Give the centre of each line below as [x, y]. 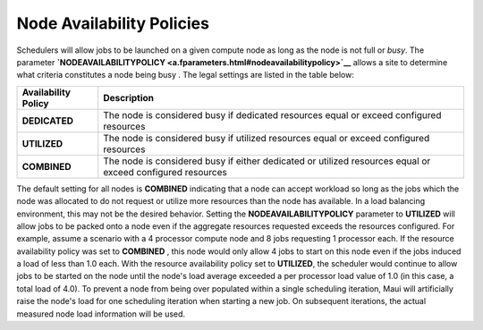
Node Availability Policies [113, 23]
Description [129, 97]
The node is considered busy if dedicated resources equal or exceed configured [272, 114]
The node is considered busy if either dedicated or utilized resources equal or [267, 161]
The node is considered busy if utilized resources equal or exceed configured [267, 138]
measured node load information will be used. [101, 314]
